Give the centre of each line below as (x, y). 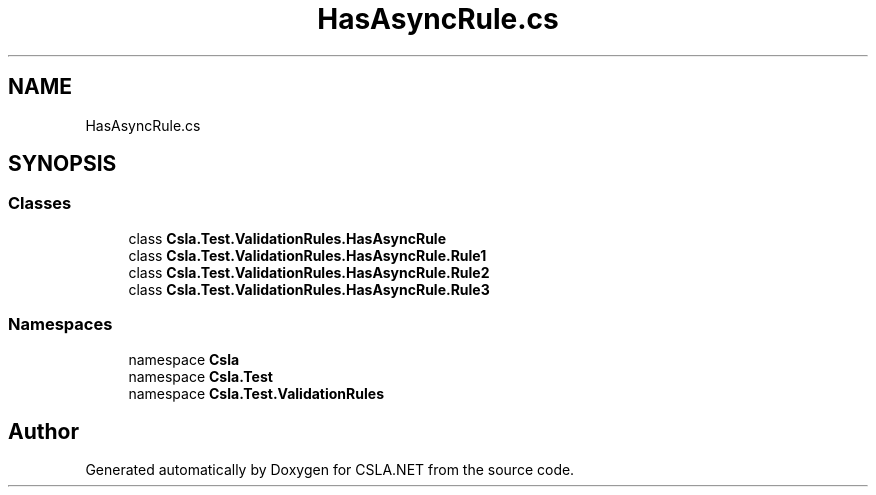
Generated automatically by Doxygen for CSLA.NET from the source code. (330, 470)
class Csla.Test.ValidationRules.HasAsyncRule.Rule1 (307, 255)
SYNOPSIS (62, 164)
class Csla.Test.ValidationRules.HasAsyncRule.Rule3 (309, 289)
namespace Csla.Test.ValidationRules (256, 393)
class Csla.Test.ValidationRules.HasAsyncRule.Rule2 (309, 272)
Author (43, 431)
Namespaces (60, 324)
